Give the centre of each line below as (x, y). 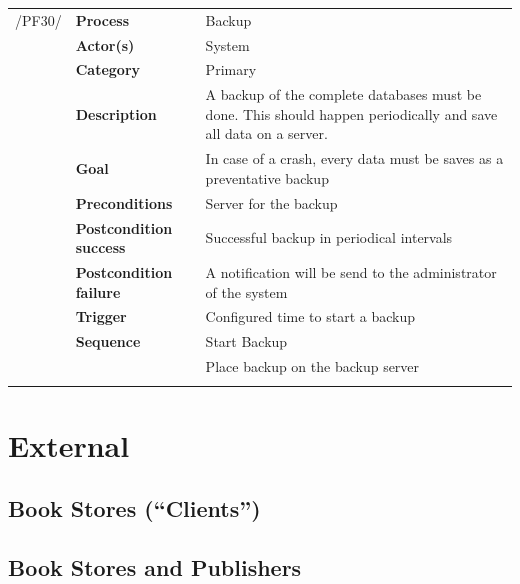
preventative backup (267, 177)
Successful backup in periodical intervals (329, 237)
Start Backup (246, 341)
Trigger (101, 316)
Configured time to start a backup (310, 316)
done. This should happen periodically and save (351, 113)
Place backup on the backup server (312, 366)
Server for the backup (271, 202)
